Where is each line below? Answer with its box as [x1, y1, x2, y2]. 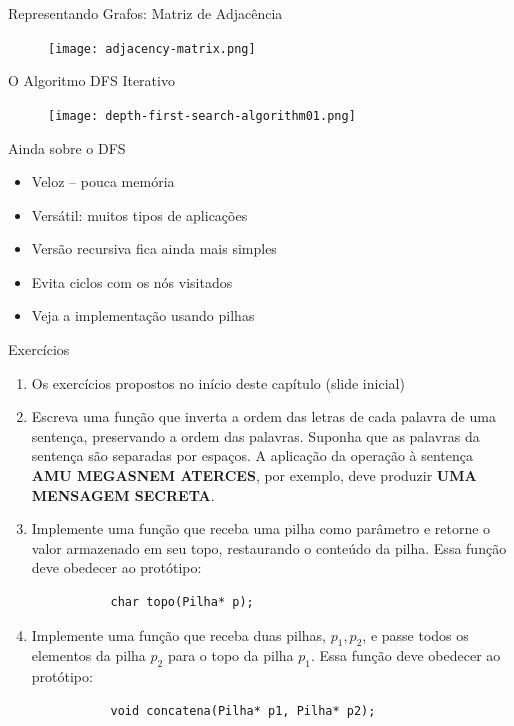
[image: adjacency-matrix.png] [48, 41, 256, 56]
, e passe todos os [362, 624, 469, 645]
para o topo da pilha [167, 645, 294, 666]
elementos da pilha [31, 645, 146, 666]
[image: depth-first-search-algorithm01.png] [48, 108, 356, 123]
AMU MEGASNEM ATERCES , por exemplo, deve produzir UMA [31, 465, 477, 486]
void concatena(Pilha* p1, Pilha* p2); [110, 703, 376, 718]
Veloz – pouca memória [31, 171, 175, 192]
